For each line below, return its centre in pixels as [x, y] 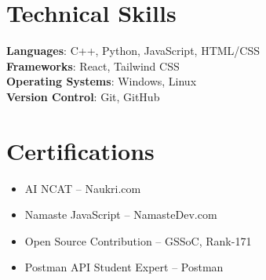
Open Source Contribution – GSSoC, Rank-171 [138, 240]
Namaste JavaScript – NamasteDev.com [121, 215]
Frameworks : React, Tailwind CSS [93, 65]
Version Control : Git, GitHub [83, 96]
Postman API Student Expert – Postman [124, 267]
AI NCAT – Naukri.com [83, 188]
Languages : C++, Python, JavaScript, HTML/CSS [133, 51]
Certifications [80, 150]
